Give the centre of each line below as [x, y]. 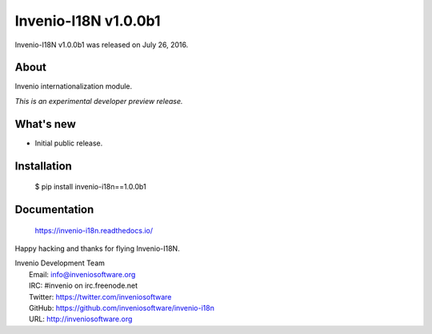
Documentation [54, 209]
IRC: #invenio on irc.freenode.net [84, 286]
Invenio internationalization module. [74, 86]
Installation [43, 166]
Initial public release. [69, 143]
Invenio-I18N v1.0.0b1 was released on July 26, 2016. [102, 45]
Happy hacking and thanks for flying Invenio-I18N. [97, 249]
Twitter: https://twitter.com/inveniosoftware [100, 296]
